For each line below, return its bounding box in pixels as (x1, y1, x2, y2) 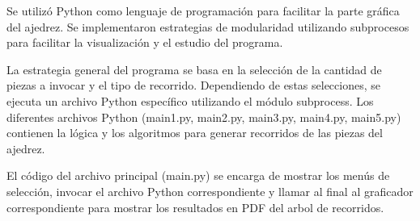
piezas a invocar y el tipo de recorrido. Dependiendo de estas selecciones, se (6, 77, 380, 94)
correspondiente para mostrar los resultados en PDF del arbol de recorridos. (6, 198, 384, 215)
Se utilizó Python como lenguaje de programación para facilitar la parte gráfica (6, 2, 400, 19)
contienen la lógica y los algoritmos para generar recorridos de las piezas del (6, 124, 383, 141)
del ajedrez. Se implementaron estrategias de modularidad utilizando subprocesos (6, 18, 409, 35)
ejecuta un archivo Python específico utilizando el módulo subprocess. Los (6, 92, 374, 109)
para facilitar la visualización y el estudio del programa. (6, 34, 283, 51)
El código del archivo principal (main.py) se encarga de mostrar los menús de (6, 167, 390, 184)
